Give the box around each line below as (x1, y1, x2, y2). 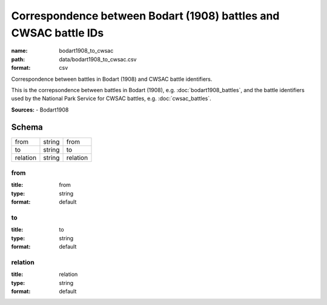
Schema (11, 122, 44, 132)
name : (11, 47, 28, 55)
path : (11, 55, 25, 63)
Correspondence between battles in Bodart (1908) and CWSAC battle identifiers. (11, 75, 213, 82)
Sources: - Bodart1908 (11, 106, 69, 113)
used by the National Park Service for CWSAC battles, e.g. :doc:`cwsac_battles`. (11, 95, 211, 102)
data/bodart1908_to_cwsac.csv (59, 55, 137, 63)
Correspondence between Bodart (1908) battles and (11, 9, 280, 22)
